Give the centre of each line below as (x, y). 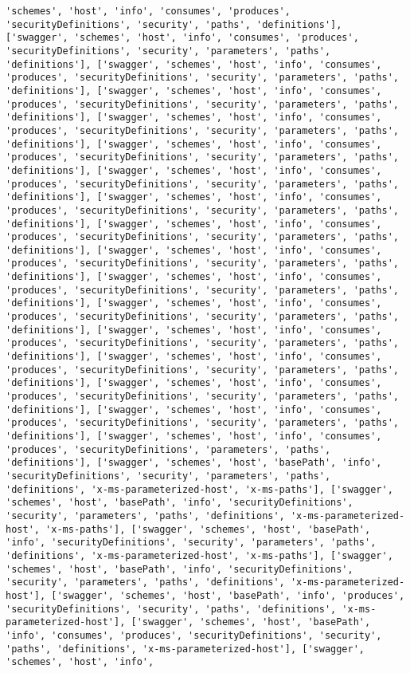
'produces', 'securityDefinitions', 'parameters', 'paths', (168, 449)
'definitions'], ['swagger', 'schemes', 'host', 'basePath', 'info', (194, 463)
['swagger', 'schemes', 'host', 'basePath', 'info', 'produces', (228, 595)
